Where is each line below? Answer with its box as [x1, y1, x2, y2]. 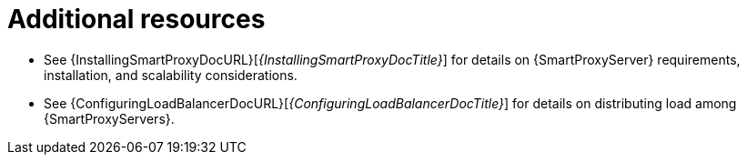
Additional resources [7, 4, 266, 35]
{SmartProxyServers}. [44, 110, 175, 127]
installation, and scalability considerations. [44, 66, 298, 83]
